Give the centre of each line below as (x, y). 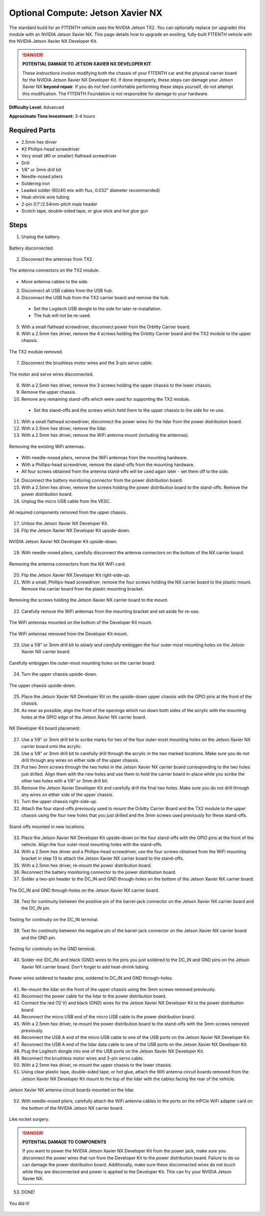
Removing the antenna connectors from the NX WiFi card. (67, 564)
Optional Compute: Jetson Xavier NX (86, 13)
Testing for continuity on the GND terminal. (52, 949)
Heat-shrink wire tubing (45, 197)
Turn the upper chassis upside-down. (59, 674)
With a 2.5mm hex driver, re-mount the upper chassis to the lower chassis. (97, 1065)
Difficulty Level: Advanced (37, 107)
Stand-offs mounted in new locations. (47, 826)
